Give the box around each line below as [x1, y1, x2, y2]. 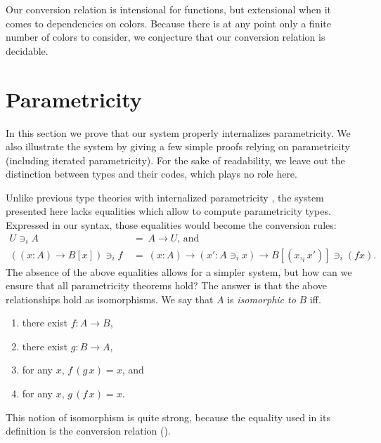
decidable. [6, 43, 49, 58]
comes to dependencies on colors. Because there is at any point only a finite [6, 15, 331, 30]
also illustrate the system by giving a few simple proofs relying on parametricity [6, 139, 350, 154]
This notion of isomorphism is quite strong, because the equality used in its [6, 409, 330, 424]
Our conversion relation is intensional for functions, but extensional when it [6, 2, 331, 16]
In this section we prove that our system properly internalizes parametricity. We [6, 125, 351, 140]
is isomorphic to [227, 291, 296, 306]
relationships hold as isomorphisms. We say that [6, 291, 214, 306]
